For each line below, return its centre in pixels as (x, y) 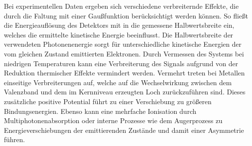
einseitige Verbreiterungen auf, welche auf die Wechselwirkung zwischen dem (118, 82)
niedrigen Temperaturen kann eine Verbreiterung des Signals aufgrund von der (121, 63)
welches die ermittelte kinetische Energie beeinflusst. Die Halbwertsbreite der (119, 34)
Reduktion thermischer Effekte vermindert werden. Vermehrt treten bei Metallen (125, 73)
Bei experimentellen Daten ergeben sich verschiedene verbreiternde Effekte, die (121, 6)
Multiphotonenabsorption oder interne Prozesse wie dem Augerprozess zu (113, 120)
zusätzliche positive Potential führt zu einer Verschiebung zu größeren (108, 101)
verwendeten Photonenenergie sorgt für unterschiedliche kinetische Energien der (123, 44)
